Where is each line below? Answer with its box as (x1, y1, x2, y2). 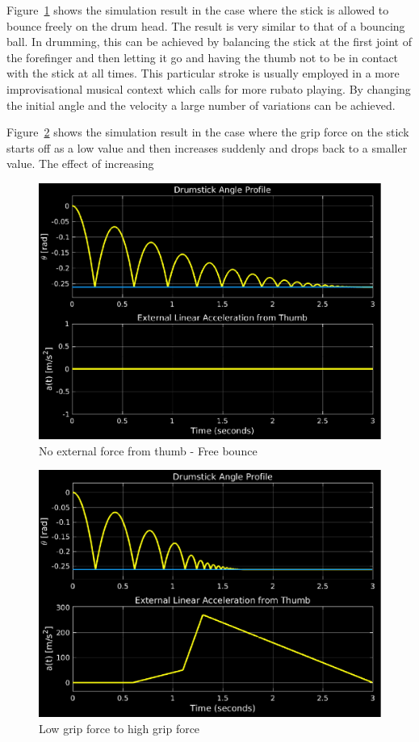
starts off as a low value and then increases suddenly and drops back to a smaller (6, 139, 408, 156)
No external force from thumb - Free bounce (39, 442, 258, 459)
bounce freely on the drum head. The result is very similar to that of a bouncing (6, 17, 405, 34)
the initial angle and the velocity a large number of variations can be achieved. (6, 96, 396, 113)
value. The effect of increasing (6, 155, 154, 172)
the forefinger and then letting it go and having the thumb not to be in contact (6, 48, 399, 65)
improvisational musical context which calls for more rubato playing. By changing (6, 80, 411, 97)
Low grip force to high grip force (39, 719, 200, 736)
